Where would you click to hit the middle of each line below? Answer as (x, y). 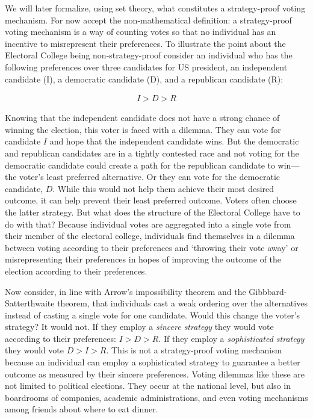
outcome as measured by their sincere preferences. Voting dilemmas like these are (155, 374)
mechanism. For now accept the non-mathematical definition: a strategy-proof (148, 20)
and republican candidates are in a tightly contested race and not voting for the (152, 153)
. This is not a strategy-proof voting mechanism (194, 350)
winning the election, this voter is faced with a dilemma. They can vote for (143, 129)
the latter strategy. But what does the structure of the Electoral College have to (153, 212)
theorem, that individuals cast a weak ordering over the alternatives (182, 303)
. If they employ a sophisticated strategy (231, 338)
